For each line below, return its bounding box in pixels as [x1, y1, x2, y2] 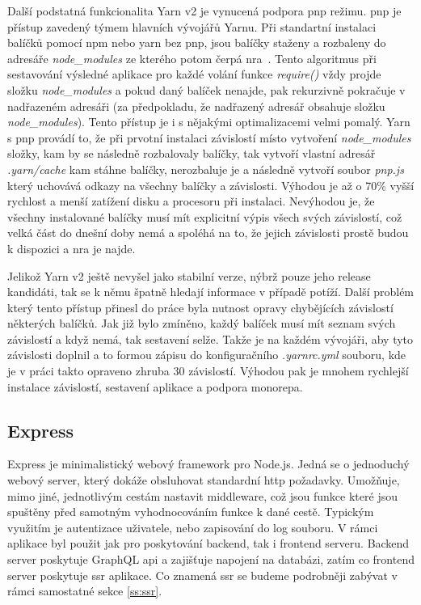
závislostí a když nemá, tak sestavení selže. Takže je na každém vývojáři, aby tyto [7, 330, 414, 347]
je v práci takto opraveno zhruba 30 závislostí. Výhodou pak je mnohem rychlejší [7, 362, 409, 379]
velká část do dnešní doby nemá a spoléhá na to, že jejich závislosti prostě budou [7, 224, 409, 241]
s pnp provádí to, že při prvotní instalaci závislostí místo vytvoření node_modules [7, 129, 411, 146]
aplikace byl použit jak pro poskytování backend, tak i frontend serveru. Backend [7, 535, 410, 552]
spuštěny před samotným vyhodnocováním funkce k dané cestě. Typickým [7, 503, 374, 520]
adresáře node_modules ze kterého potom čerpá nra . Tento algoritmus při [7, 49, 377, 66]
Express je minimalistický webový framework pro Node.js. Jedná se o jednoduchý [7, 455, 410, 472]
